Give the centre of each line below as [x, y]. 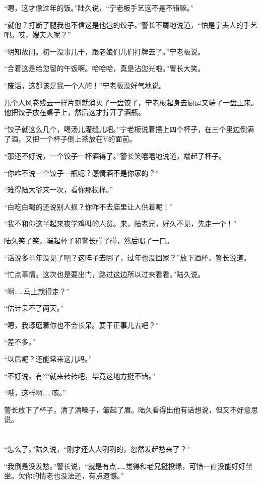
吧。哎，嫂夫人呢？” [38, 34]
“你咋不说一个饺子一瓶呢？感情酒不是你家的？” [82, 172]
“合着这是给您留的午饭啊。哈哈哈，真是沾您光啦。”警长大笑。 [105, 68]
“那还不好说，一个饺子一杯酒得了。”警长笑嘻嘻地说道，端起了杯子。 [115, 155]
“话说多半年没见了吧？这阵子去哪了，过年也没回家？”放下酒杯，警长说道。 [127, 257]
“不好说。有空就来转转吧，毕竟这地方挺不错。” [80, 375]
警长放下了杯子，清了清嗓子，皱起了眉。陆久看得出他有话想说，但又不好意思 [131, 409]
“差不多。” [20, 342]
